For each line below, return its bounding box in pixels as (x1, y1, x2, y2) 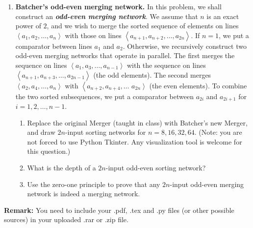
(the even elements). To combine (149, 80, 247, 90)
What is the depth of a (27, 162, 96, 172)
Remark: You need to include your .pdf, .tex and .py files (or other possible (4, 205, 234, 215)
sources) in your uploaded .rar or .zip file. (4, 214, 128, 225)
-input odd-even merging (170, 179, 244, 189)
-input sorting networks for (65, 127, 146, 137)
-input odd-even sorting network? (105, 162, 206, 172)
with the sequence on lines (126, 60, 206, 70)
